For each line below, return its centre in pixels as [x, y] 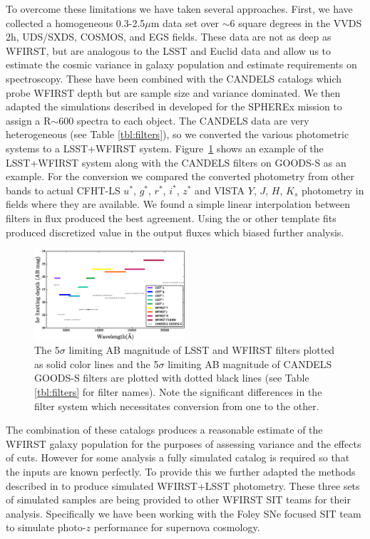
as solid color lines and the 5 [97, 363]
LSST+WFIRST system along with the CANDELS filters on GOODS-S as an [176, 162]
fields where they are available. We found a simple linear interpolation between [178, 204]
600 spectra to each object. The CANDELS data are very [184, 120]
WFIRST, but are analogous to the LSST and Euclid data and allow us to [169, 50]
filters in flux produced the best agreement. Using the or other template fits [171, 218]
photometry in [333, 190]
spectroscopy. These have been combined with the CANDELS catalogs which [174, 78]
